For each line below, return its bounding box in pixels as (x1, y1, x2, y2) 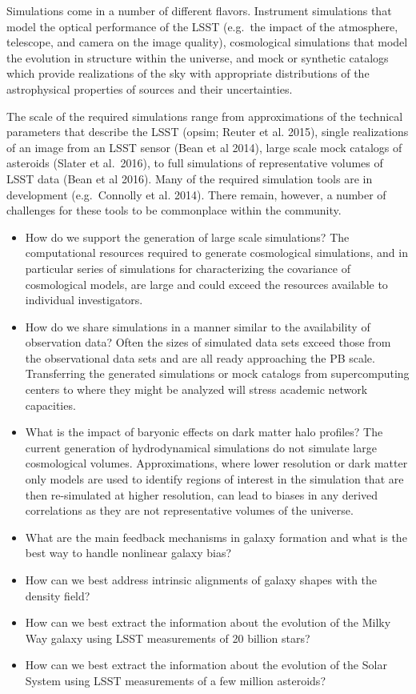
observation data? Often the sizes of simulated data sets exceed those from (25, 334, 391, 351)
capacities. (25, 396, 76, 413)
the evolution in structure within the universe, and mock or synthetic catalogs (6, 49, 389, 66)
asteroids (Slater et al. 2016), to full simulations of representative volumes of (6, 154, 383, 171)
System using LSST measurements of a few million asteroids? (25, 672, 326, 688)
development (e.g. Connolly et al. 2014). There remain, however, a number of (6, 186, 386, 203)
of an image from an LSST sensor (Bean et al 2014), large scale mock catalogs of (6, 138, 402, 155)
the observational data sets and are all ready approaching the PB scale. (25, 349, 375, 366)
